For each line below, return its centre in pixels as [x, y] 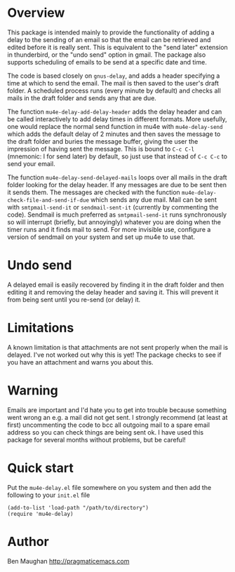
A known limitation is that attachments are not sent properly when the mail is [118, 347]
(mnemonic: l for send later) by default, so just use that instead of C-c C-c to [117, 156]
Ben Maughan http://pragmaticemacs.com [68, 561]
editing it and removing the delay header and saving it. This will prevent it [113, 292]
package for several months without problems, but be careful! [96, 440]
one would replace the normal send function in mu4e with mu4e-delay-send [115, 126]
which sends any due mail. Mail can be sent [154, 199]
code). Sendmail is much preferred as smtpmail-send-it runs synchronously [117, 214]
